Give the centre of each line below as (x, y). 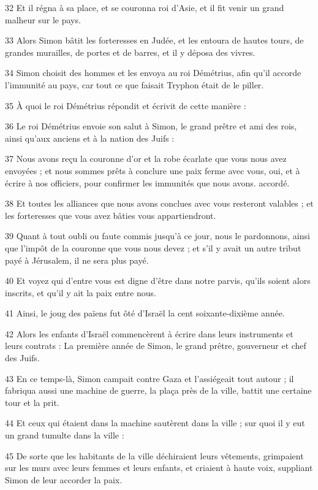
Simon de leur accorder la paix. (64, 479)
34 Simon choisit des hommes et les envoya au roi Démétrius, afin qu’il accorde (153, 73)
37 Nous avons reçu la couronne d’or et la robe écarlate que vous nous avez (146, 159)
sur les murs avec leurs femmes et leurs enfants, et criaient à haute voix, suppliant (159, 468)
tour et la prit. (32, 402)
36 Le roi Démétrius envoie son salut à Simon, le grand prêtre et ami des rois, (151, 126)
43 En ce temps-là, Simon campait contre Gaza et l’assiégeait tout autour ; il (150, 378)
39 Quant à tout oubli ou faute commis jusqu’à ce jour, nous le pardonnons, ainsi (157, 236)
